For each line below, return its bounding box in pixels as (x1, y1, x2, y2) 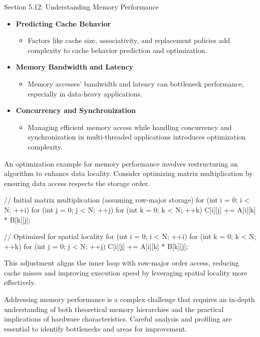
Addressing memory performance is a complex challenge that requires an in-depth (4, 294, 255, 304)
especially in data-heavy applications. (28, 88, 143, 98)
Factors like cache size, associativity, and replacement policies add (28, 35, 230, 45)
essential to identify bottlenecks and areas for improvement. (4, 323, 187, 333)
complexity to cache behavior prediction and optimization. (28, 44, 207, 55)
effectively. (4, 277, 36, 287)
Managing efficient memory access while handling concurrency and (28, 121, 232, 132)
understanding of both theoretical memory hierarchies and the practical (4, 303, 224, 314)
